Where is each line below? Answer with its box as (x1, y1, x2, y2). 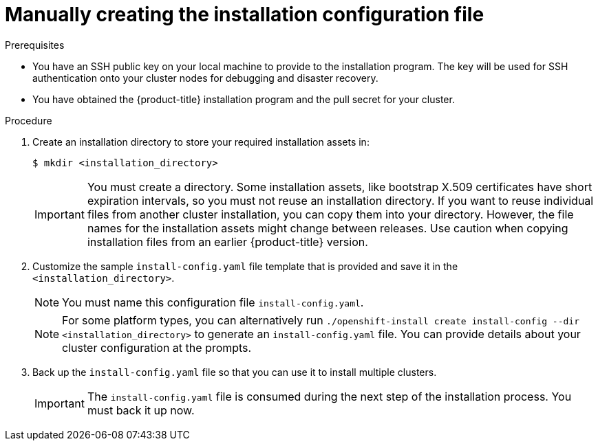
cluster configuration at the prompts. (62, 340, 252, 355)
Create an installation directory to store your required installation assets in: (32, 135, 370, 148)
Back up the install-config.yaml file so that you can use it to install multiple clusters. (32, 366, 437, 378)
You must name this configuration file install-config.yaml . (62, 295, 364, 309)
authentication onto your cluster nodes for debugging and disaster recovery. (32, 71, 378, 84)
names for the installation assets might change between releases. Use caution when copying (87, 221, 568, 235)
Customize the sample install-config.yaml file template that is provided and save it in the (32, 260, 458, 272)
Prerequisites (5, 38, 65, 51)
